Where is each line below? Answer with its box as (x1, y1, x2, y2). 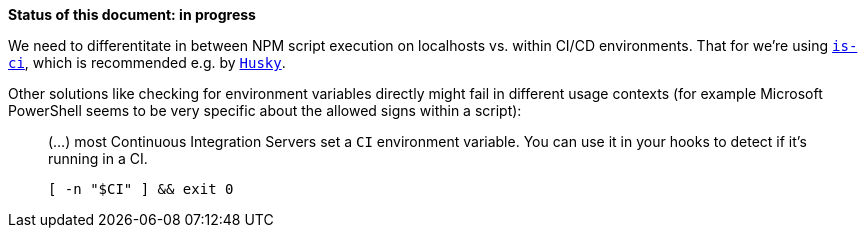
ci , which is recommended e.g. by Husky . (8, 54, 286, 71)
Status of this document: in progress (8, 6, 256, 23)
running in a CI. (48, 150, 148, 167)
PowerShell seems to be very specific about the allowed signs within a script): (8, 102, 522, 119)
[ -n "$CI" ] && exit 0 (48, 181, 234, 197)
